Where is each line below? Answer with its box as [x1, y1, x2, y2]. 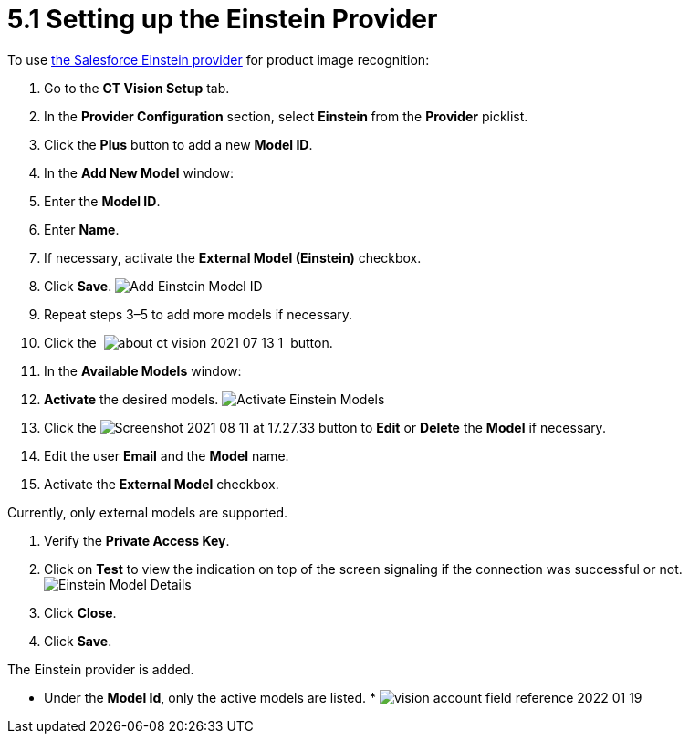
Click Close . [44, 604, 117, 621]
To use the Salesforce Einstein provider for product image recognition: [7, 51, 430, 68]
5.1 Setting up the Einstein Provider [7, 4, 438, 35]
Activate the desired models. [44, 391, 219, 407]
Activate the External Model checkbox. [44, 475, 279, 492]
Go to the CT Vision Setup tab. [44, 79, 230, 96]
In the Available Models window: [44, 362, 242, 379]
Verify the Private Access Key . [44, 532, 230, 548]
